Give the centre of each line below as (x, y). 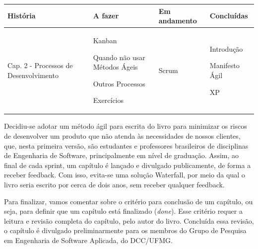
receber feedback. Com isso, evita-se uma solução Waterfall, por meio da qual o (125, 175)
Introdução (226, 48)
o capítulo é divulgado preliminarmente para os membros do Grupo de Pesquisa (125, 230)
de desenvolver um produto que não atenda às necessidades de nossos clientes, (122, 136)
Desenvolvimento (33, 75)
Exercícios (108, 100)
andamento (178, 21)
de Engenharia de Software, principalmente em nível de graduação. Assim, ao (122, 155)
